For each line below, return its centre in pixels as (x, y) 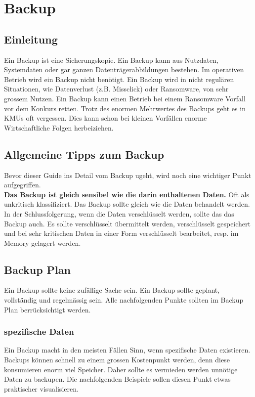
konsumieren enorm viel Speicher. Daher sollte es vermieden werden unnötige (121, 369)
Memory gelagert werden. (42, 243)
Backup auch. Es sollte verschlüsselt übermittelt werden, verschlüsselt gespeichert (127, 223)
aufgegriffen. (22, 185)
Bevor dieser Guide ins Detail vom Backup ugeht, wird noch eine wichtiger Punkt (128, 175)
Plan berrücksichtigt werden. (47, 309)
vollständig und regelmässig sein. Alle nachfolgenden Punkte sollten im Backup (124, 300)
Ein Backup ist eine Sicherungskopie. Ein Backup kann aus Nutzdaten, (111, 60)
